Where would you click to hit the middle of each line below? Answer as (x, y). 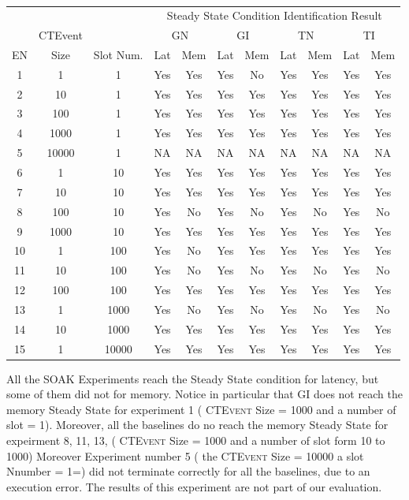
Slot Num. (118, 54)
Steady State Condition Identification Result (274, 15)
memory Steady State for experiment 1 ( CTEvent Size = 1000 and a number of (201, 409)
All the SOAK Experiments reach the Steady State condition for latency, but (193, 378)
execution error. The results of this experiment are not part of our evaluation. (194, 486)
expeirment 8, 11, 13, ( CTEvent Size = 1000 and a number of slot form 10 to (196, 440)
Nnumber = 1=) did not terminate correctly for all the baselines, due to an (188, 471)
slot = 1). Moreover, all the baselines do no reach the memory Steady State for (197, 425)
